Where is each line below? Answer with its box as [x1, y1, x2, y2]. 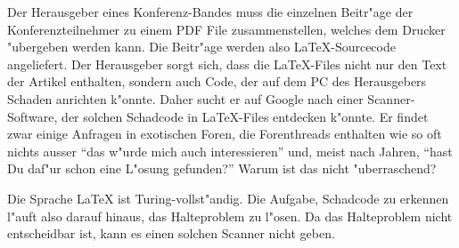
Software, [7, 107, 58, 125]
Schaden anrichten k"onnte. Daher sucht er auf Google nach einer [7, 89, 364, 108]
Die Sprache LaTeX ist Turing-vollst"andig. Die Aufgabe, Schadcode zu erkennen [7, 188, 449, 207]
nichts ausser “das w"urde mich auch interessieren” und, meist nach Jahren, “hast [7, 141, 453, 160]
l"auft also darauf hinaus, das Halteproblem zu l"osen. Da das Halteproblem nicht [7, 206, 453, 225]
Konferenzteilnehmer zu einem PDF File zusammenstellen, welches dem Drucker [7, 20, 446, 38]
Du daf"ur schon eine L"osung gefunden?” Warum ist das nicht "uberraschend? [7, 159, 437, 178]
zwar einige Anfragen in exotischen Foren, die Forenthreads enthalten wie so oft [7, 124, 442, 143]
